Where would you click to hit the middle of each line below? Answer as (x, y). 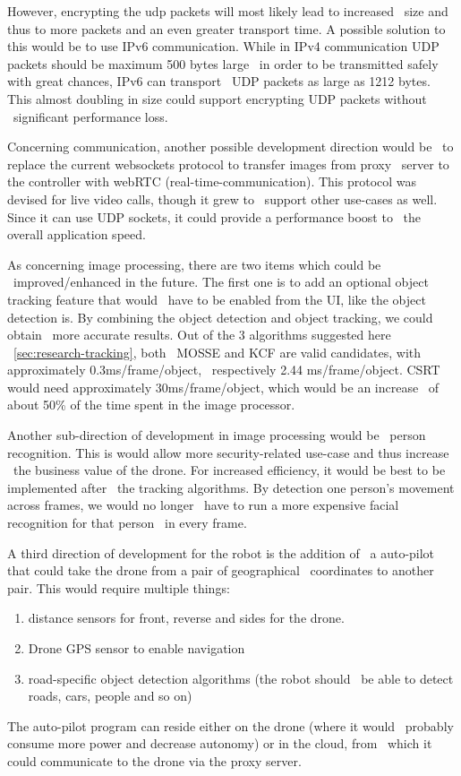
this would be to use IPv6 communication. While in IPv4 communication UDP (223, 46)
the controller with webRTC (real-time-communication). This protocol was (212, 181)
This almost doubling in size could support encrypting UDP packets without (217, 98)
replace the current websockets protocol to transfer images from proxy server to (228, 164)
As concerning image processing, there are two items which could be (194, 264)
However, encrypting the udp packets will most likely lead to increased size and (228, 11)
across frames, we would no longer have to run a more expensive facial (203, 505)
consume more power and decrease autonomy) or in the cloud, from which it (220, 743)
